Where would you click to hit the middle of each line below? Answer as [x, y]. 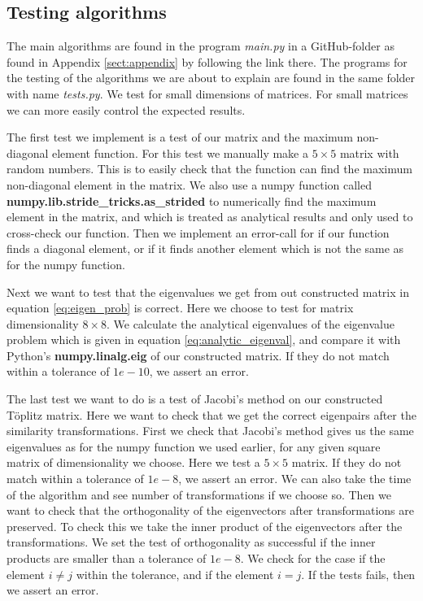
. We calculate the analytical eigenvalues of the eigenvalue [250, 323]
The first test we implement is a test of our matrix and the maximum [180, 137]
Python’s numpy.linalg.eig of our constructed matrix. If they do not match [198, 355]
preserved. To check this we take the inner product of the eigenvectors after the [205, 526]
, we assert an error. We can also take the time [295, 479]
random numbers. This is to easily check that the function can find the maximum [209, 169]
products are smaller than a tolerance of [107, 558]
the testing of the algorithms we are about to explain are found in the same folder [211, 78]
